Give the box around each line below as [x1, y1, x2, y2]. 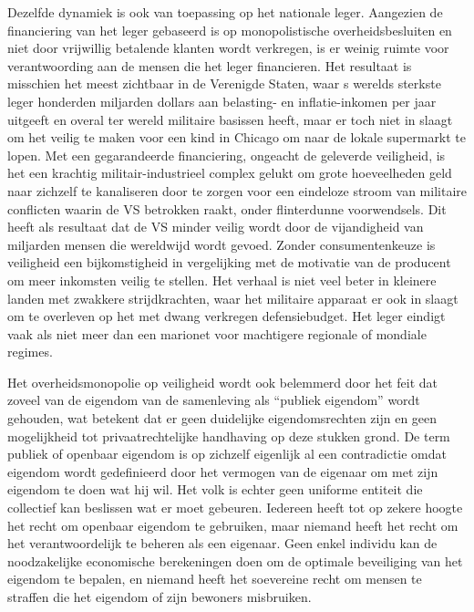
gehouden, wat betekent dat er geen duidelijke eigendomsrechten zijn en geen [7, 409, 438, 428]
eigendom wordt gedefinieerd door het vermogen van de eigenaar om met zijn [7, 462, 438, 481]
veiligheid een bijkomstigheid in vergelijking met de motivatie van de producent [7, 253, 451, 272]
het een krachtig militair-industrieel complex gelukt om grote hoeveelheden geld [7, 163, 452, 182]
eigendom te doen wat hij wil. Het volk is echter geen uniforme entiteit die [7, 480, 423, 499]
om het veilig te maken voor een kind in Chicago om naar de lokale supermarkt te [7, 128, 467, 147]
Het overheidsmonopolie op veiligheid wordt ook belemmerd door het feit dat [7, 372, 438, 391]
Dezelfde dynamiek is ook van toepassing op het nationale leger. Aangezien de [7, 3, 443, 21]
